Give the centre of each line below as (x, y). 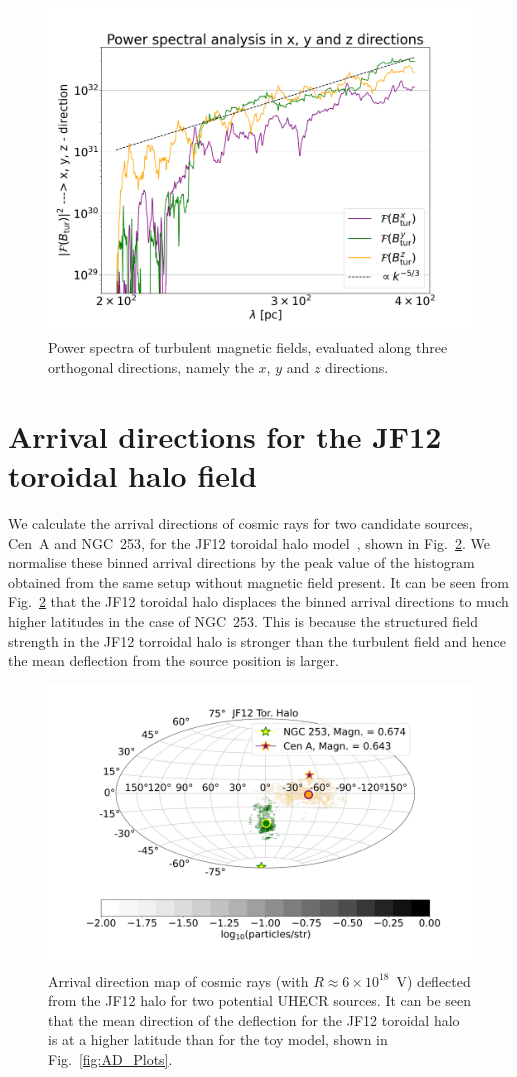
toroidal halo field (132, 475)
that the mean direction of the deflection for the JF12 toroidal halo (254, 1019)
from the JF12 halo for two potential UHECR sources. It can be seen (260, 1000)
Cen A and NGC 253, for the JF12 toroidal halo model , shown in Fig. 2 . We (249, 542)
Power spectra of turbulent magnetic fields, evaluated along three (248, 347)
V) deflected (433, 980)
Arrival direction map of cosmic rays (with (178, 980)
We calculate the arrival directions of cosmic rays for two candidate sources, (240, 522)
